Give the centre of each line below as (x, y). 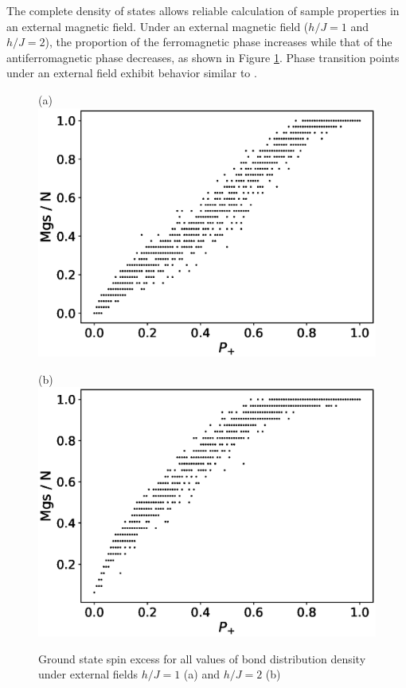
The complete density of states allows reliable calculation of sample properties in (203, 10)
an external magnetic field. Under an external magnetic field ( (158, 26)
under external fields (88, 674)
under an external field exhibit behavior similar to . (132, 73)
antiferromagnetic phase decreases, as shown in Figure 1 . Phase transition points (203, 57)
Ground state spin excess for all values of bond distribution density (202, 658)
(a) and (201, 674)
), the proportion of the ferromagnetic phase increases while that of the (219, 42)
